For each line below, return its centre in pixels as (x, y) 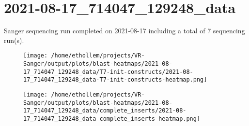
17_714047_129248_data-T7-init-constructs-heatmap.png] (115, 80)
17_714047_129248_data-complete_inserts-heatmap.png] (112, 119)
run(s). (14, 40)
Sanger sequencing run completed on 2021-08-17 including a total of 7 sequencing (124, 31)
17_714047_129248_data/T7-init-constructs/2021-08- (108, 72)
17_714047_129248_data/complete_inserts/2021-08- (105, 111)
